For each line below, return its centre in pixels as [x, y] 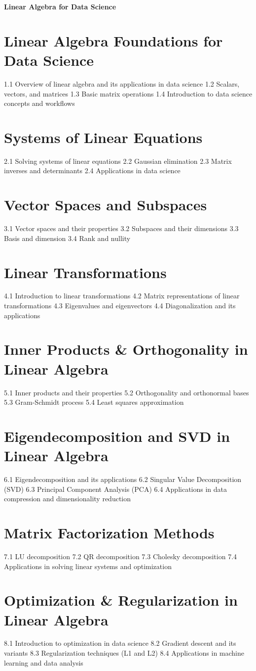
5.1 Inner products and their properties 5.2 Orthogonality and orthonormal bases [127, 392]
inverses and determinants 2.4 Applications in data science [92, 170]
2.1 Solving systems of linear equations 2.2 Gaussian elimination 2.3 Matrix [118, 161]
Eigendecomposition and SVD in [117, 436]
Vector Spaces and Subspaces [106, 205]
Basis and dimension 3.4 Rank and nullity [67, 238]
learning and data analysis [44, 662]
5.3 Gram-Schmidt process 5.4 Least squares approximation [94, 402]
